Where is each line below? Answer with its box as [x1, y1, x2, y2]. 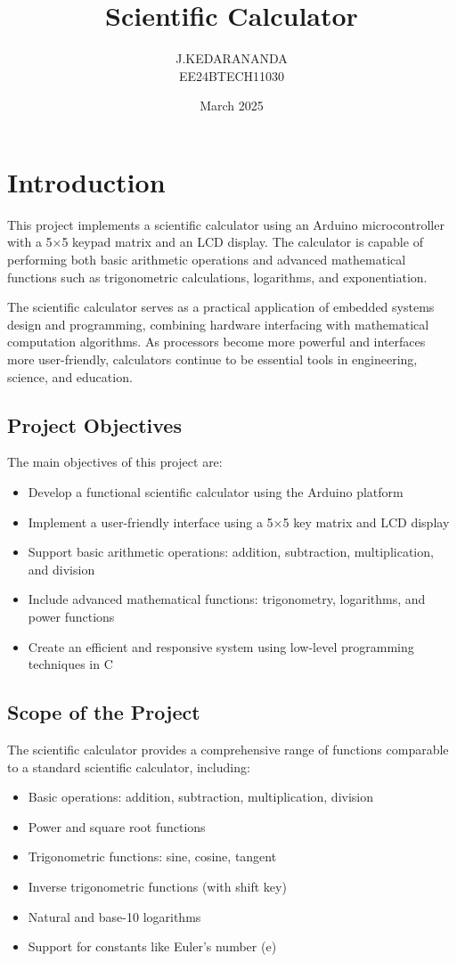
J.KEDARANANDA [175, 49, 288, 68]
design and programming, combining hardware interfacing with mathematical [7, 314, 429, 333]
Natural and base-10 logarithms [28, 907, 201, 925]
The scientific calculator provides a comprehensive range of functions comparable [7, 739, 449, 758]
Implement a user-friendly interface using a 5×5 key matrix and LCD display [28, 512, 450, 531]
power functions [28, 607, 115, 625]
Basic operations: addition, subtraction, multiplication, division [28, 787, 374, 806]
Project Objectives [7, 411, 182, 438]
